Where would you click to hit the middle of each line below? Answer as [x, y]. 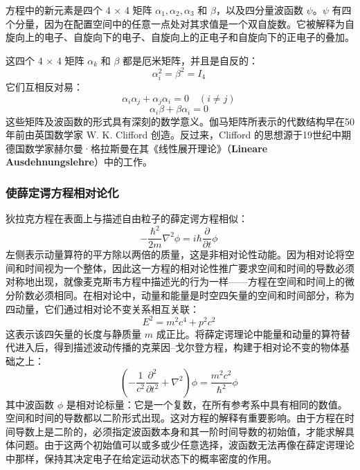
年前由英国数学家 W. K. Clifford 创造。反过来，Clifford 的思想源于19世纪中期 [179, 135]
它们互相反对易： [44, 87]
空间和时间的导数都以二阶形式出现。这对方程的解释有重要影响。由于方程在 [175, 418]
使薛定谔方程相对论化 [62, 192]
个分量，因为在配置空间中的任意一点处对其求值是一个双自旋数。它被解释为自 [180, 23]
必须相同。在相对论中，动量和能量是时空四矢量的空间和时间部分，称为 [194, 295]
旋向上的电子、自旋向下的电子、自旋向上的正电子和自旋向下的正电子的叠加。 [180, 37]
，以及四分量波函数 [259, 10]
